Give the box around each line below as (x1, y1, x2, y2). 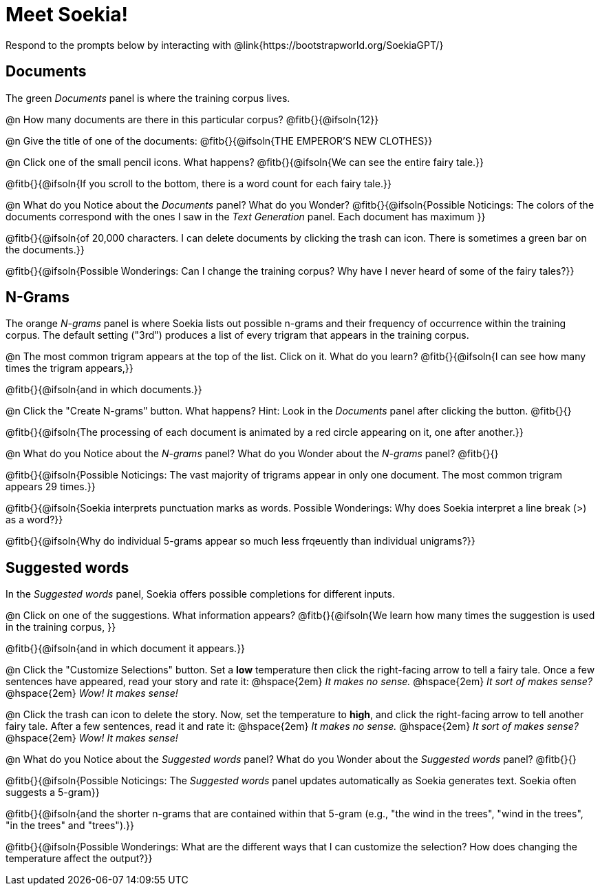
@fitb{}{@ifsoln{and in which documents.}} (6, 384, 202, 396)
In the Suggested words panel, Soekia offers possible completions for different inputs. (6, 588, 395, 600)
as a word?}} (6, 514, 63, 526)
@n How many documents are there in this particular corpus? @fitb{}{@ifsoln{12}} (6, 113, 379, 125)
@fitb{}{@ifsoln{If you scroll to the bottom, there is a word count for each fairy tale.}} (6, 177, 392, 189)
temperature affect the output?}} (6, 852, 153, 865)
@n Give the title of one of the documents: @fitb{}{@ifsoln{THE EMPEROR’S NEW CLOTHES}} (6, 134, 433, 147)
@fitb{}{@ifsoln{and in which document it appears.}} (6, 642, 246, 655)
